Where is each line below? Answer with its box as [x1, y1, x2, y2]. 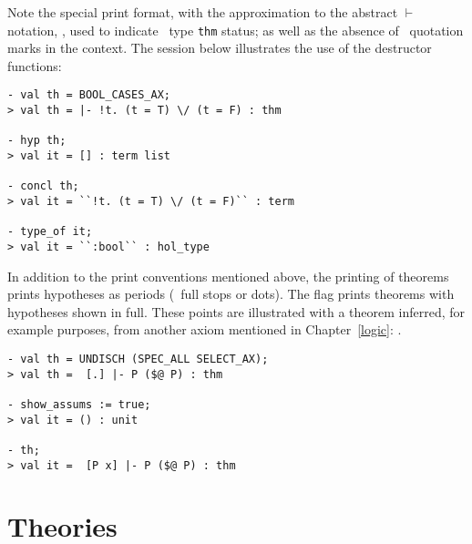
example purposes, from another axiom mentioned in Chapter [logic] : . [7, 320, 402, 339]
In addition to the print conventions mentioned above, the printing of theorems [7, 266, 449, 285]
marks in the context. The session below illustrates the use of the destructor [7, 38, 432, 57]
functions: [7, 56, 62, 75]
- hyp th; [7, 134, 67, 148]
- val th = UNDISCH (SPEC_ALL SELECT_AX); [7, 353, 269, 366]
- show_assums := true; [7, 398, 151, 411]
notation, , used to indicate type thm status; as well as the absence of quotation [7, 20, 464, 39]
